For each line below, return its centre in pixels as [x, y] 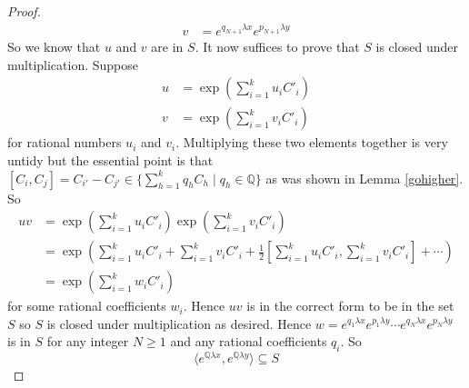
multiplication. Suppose [73, 64]
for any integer [88, 341]
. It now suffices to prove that [277, 47]
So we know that [54, 47]
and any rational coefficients [249, 341]
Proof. [24, 11]
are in [167, 47]
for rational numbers [65, 142]
